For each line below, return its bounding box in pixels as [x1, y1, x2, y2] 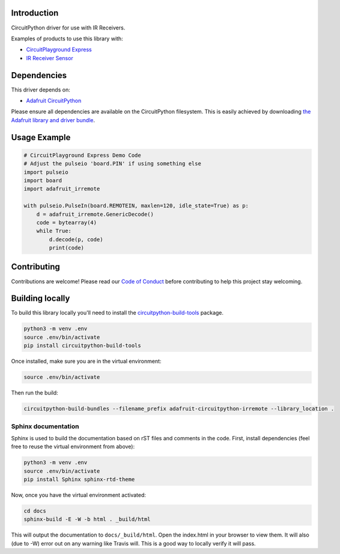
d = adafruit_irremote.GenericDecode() [36, 211, 154, 218]
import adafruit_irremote [23, 185, 100, 192]
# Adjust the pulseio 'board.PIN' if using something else [23, 160, 201, 167]
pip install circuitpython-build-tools [23, 342, 141, 349]
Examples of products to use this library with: [11, 35, 123, 42]
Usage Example [11, 132, 71, 143]
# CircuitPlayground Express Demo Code [23, 152, 141, 159]
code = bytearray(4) [36, 219, 97, 226]
